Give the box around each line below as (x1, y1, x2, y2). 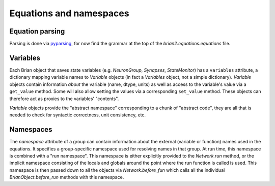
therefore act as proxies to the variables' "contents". (9, 96, 119, 102)
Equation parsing (9, 27, 65, 36)
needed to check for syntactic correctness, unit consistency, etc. (9, 112, 146, 118)
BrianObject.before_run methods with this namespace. (9, 174, 124, 180)
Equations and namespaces (9, 8, 129, 19)
